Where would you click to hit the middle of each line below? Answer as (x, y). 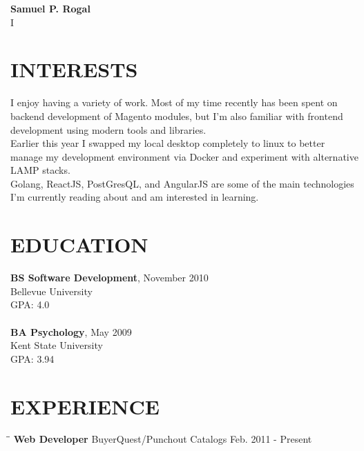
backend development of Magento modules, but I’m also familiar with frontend (177, 116)
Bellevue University (51, 291)
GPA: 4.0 (30, 304)
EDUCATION (79, 244)
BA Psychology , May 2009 (71, 331)
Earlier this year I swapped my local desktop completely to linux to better (168, 143)
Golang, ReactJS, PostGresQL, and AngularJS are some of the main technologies (182, 183)
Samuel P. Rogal (50, 8)
